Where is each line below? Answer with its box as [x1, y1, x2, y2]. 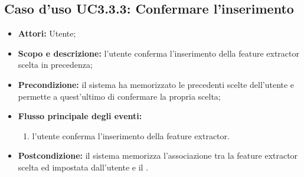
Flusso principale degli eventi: [18, 110, 142, 122]
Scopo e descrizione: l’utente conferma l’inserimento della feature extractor [18, 47, 299, 59]
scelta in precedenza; [18, 58, 93, 71]
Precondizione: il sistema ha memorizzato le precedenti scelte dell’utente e [18, 78, 295, 90]
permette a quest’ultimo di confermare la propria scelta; [18, 90, 221, 102]
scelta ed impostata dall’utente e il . [18, 160, 149, 173]
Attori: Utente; [18, 27, 76, 40]
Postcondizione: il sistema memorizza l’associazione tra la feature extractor [18, 149, 298, 162]
